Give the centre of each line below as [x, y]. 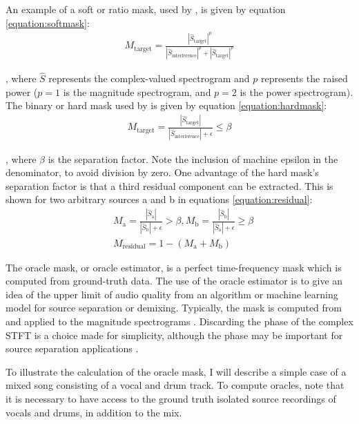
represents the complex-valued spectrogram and [149, 78]
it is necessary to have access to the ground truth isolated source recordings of [171, 399]
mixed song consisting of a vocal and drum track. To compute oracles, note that [175, 385]
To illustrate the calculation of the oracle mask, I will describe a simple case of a [176, 371]
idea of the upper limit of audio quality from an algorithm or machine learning [172, 294]
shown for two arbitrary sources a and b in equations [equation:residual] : [159, 199]
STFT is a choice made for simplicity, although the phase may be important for [174, 335]
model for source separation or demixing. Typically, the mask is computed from [174, 308]
